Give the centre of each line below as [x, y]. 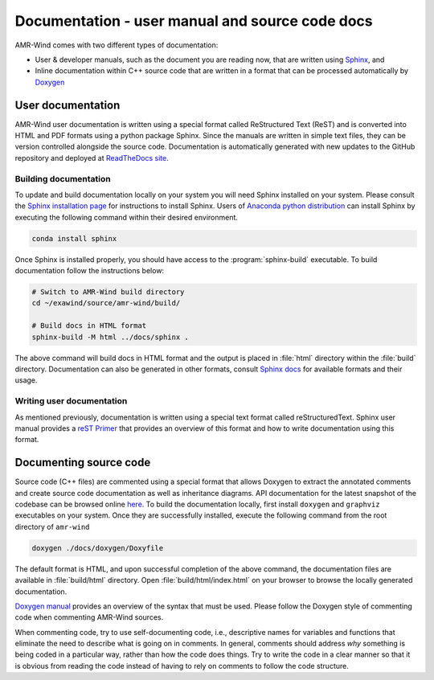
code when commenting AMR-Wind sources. [89, 617]
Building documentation [63, 178]
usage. [26, 380]
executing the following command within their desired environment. [127, 217]
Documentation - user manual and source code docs [194, 21]
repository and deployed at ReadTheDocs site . [92, 158]
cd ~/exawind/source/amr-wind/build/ [106, 303]
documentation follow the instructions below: [90, 271]
